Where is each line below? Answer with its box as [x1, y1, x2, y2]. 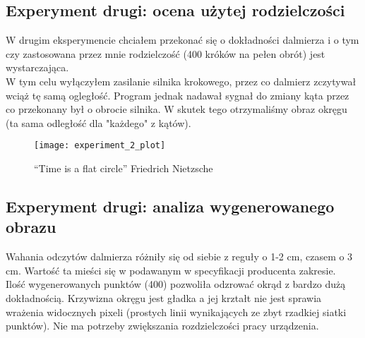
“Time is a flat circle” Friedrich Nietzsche [34, 161, 213, 176]
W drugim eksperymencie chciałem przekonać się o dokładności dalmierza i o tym [6, 32, 359, 47]
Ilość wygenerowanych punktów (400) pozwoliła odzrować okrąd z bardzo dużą [6, 277, 346, 291]
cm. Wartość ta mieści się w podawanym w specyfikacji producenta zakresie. [6, 262, 336, 277]
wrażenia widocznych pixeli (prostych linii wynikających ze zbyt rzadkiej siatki [6, 304, 347, 319]
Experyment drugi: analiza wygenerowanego [6, 195, 335, 217]
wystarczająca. [6, 60, 69, 75]
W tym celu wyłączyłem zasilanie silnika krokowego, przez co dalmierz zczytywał [6, 73, 357, 88]
